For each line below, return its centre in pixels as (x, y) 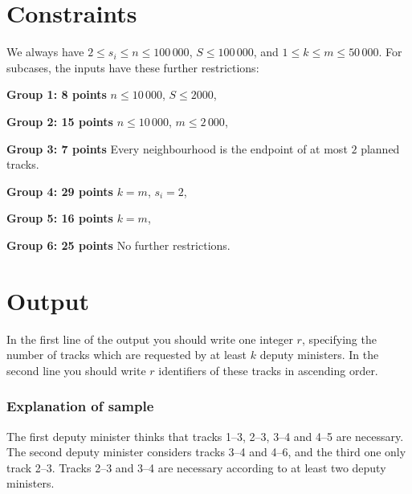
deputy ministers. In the (319, 355)
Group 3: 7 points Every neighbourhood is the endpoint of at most (177, 148)
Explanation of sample (80, 406)
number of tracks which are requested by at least (127, 355)
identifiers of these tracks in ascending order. (268, 370)
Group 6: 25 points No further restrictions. (118, 245)
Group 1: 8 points (57, 94)
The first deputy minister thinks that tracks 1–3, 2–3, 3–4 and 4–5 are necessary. (205, 436)
